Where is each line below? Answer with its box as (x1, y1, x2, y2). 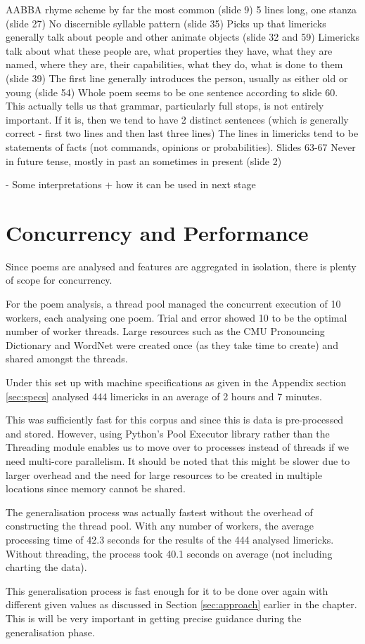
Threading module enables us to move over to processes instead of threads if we (6, 440, 349, 454)
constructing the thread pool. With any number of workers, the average (6, 518, 314, 533)
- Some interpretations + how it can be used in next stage (6, 177, 256, 192)
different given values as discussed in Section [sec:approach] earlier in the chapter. (6, 597, 357, 612)
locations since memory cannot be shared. (6, 481, 186, 496)
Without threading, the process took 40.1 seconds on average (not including (6, 546, 333, 560)
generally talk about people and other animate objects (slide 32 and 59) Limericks (6, 29, 359, 44)
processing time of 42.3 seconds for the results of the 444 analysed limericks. (6, 532, 334, 546)
